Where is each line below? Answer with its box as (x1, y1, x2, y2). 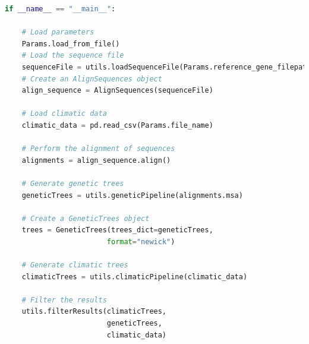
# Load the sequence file (21, 51, 124, 60)
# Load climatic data (21, 109, 107, 118)
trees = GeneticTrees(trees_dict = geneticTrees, (21, 226, 213, 235)
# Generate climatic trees (21, 261, 128, 270)
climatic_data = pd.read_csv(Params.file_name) (21, 121, 213, 130)
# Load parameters (21, 28, 94, 37)
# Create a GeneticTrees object (21, 214, 150, 223)
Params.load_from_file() (21, 39, 120, 48)
